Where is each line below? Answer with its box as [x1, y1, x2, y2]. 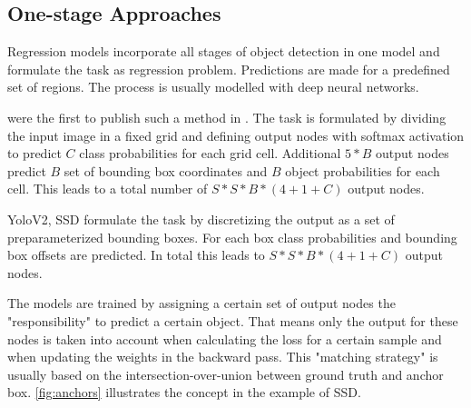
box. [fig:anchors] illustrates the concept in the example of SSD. [7, 383, 361, 402]
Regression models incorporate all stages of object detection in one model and [7, 42, 440, 61]
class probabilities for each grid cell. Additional [79, 144, 341, 163]
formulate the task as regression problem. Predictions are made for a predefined [7, 59, 450, 78]
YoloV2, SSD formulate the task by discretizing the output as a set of [7, 209, 395, 228]
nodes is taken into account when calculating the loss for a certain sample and [7, 329, 442, 348]
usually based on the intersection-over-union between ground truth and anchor [7, 364, 444, 383]
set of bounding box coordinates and [64, 161, 268, 180]
